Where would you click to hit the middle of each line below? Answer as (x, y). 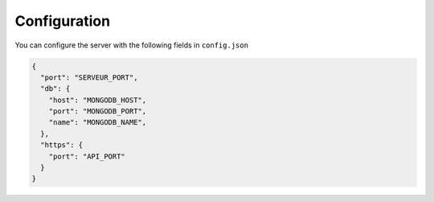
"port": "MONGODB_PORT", (98, 111)
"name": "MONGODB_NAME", (98, 122)
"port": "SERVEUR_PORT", (89, 77)
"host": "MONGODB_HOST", (98, 100)
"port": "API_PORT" (87, 156)
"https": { (62, 145)
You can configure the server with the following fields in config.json (132, 45)
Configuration (63, 21)
